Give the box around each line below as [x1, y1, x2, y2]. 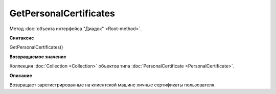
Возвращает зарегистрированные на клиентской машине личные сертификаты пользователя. [9, 82, 216, 88]
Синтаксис [9, 35, 34, 41]
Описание [9, 72, 33, 79]
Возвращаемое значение [9, 54, 66, 60]
